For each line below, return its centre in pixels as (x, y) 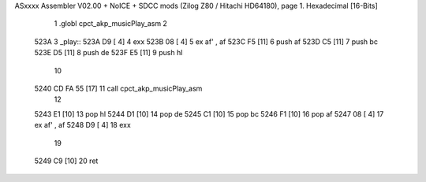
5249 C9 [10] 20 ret (66, 161)
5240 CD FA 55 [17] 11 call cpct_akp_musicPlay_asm (118, 88)
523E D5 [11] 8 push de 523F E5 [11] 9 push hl (108, 53)
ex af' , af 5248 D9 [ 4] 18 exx (83, 125)
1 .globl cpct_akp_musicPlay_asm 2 (110, 24)
